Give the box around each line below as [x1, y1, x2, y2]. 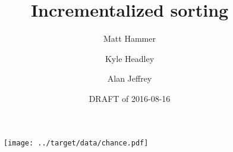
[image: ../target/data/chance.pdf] [4, 138, 149, 147]
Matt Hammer [103, 32, 156, 45]
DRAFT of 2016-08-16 [89, 92, 171, 104]
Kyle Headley [105, 52, 155, 64]
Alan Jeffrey [107, 72, 152, 85]
